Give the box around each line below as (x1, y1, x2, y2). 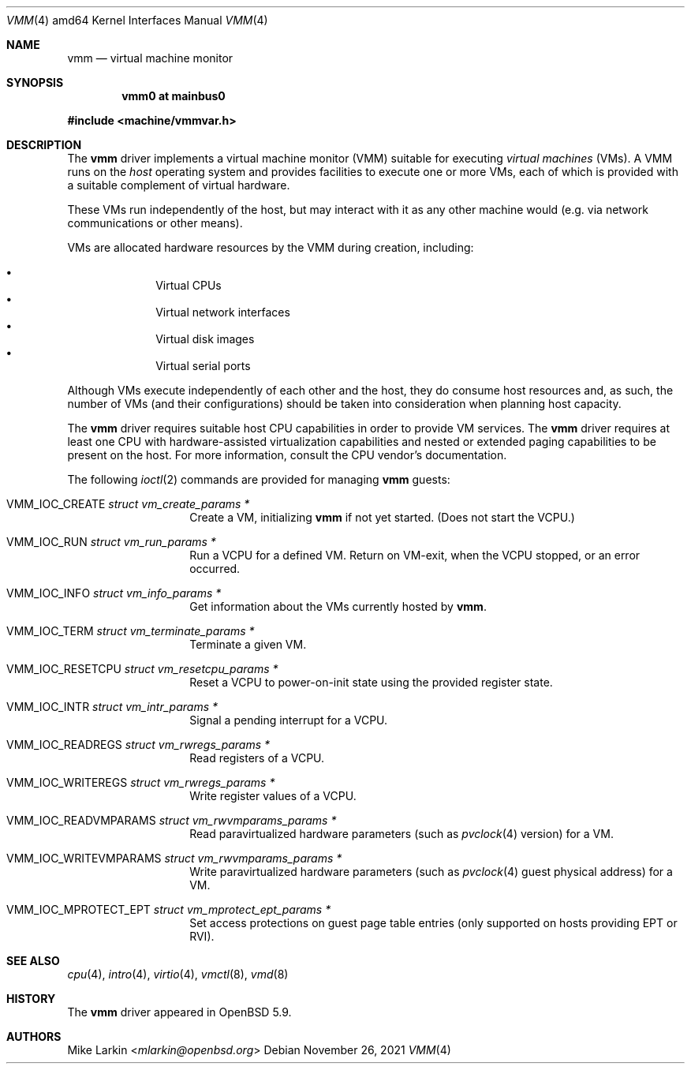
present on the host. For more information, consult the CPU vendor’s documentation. (67, 448, 507, 462)
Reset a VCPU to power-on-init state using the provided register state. (189, 675, 553, 689)
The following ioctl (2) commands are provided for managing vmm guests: (67, 473, 450, 486)
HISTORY (6, 992, 56, 1005)
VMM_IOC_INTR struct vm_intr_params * (6, 700, 218, 713)
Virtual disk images (155, 332, 255, 346)
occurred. (189, 562, 241, 575)
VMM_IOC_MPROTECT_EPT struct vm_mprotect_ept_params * (6, 903, 331, 916)
